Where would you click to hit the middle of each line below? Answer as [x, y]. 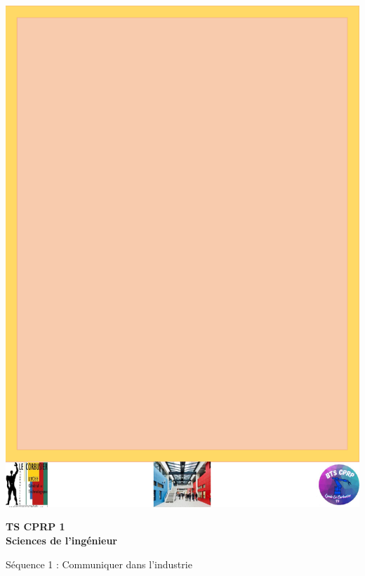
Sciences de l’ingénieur [61, 540]
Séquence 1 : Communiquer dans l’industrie [99, 564]
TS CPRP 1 [35, 526]
